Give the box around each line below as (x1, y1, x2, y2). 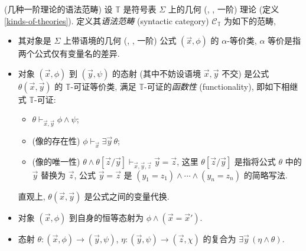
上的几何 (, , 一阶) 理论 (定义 (168, 3, 279, 15)
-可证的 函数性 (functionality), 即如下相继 (144, 80, 298, 92)
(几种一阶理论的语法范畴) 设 (4, 3, 113, 15)
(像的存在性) (32, 135, 80, 147)
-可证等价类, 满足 (70, 80, 136, 92)
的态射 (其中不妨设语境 (112, 67, 201, 79)
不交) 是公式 (222, 67, 269, 79)
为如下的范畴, (224, 14, 276, 27)
